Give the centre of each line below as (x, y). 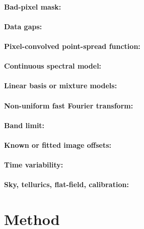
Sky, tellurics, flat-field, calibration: (66, 184)
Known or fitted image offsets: (58, 145)
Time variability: (34, 165)
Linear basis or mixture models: (61, 85)
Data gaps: (23, 26)
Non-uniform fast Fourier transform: (69, 105)
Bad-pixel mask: (33, 6)
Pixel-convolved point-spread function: (72, 46)
